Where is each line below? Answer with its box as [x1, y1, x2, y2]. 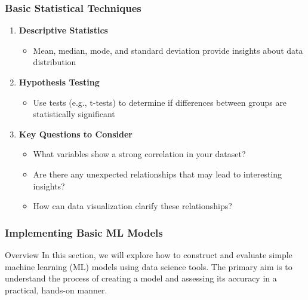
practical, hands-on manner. [5, 283, 107, 296]
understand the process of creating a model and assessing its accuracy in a [5, 272, 277, 284]
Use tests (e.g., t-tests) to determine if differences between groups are [33, 96, 287, 108]
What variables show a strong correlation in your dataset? [33, 148, 246, 160]
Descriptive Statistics [19, 24, 108, 36]
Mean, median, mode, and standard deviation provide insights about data [33, 44, 303, 56]
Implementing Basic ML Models [5, 225, 163, 240]
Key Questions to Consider [19, 127, 133, 140]
